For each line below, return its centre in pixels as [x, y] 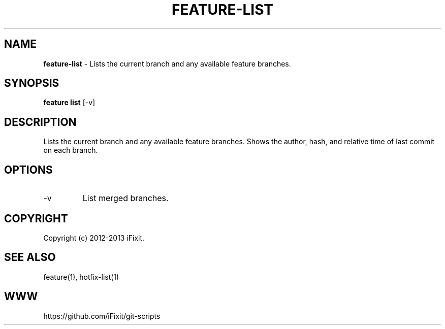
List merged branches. [125, 198]
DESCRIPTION [40, 122]
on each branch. [71, 150]
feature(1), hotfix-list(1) [81, 277]
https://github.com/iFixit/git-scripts [102, 316]
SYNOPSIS [32, 83]
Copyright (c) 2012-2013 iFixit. [94, 238]
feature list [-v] [69, 103]
